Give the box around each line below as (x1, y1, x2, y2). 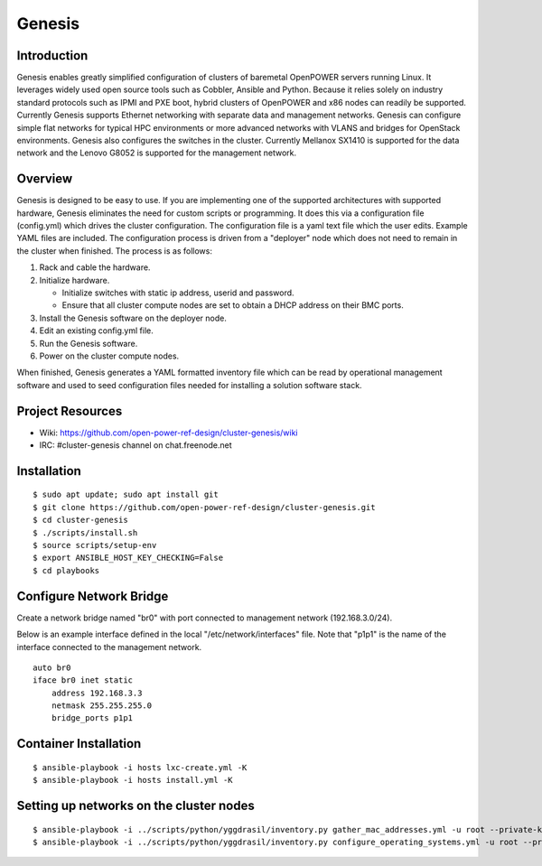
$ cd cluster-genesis (33, 515, 128, 526)
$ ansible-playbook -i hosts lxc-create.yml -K (33, 762, 248, 772)
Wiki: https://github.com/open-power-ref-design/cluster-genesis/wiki (39, 427, 298, 438)
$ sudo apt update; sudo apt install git (33, 489, 219, 500)
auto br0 (33, 662, 71, 673)
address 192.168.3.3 (51, 687, 143, 698)
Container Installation (16, 736, 142, 751)
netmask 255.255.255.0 (51, 701, 153, 711)
